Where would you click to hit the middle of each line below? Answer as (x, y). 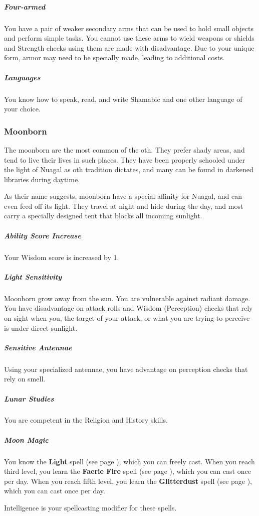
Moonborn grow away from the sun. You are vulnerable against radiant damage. (127, 298)
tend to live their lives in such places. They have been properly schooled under (125, 159)
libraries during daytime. (42, 179)
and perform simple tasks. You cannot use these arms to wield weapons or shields (129, 38)
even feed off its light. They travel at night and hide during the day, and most (124, 206)
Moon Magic (26, 439)
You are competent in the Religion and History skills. (86, 420)
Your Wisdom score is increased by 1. (62, 257)
